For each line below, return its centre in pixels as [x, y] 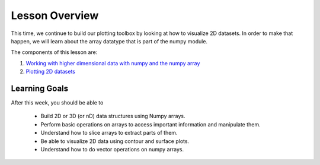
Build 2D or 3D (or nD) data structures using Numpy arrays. [113, 116]
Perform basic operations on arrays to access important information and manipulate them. [151, 124]
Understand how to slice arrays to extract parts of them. [109, 133]
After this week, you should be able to [57, 103]
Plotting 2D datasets [50, 72]
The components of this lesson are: [54, 52]
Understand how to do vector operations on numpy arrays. [112, 149]
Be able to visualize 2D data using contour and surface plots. [115, 141]
